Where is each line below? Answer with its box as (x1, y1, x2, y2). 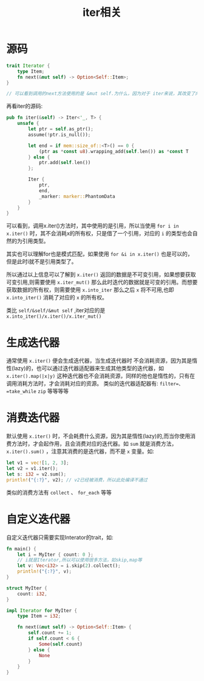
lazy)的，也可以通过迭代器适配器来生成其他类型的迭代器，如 (13, 365, 165, 372)
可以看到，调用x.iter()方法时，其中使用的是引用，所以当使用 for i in (6, 222, 179, 229)
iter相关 (83, 5, 121, 20)
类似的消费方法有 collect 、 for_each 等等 (6, 488, 112, 496)
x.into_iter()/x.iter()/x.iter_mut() (6, 313, 102, 320)
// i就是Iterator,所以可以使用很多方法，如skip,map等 (17, 557, 143, 563)
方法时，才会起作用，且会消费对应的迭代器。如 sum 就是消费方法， (11, 440, 177, 447)
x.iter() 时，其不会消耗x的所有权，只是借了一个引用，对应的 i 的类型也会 (6, 230, 192, 237)
